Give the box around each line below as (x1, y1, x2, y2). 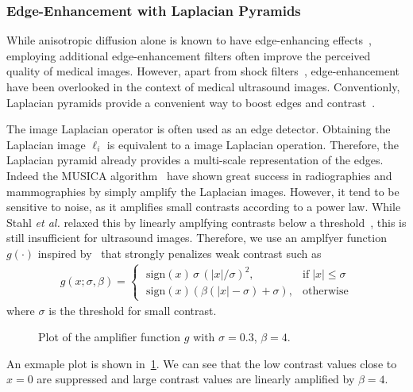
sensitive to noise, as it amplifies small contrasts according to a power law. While (6, 198, 401, 215)
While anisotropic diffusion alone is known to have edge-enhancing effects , (6, 32, 372, 48)
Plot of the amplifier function (38, 329, 181, 345)
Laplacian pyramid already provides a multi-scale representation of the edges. (6, 152, 384, 168)
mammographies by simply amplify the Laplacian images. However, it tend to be (6, 183, 399, 199)
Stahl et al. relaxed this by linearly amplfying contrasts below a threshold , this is (6, 213, 407, 230)
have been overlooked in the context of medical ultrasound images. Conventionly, (6, 79, 400, 94)
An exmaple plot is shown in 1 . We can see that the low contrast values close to (6, 355, 397, 371)
